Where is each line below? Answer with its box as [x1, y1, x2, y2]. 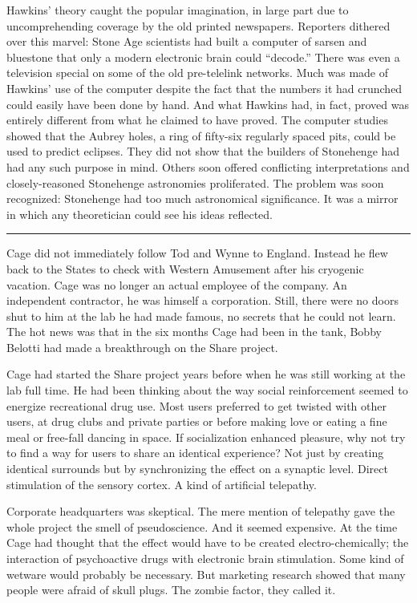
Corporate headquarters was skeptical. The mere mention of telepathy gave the [6, 503, 395, 520]
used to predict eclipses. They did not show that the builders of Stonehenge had [6, 143, 400, 160]
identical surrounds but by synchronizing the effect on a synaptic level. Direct [6, 460, 388, 477]
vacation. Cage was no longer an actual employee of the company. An [6, 276, 347, 293]
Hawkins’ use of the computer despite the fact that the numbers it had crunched [6, 79, 403, 96]
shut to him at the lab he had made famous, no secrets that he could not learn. [6, 307, 396, 324]
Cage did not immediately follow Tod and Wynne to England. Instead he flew [6, 245, 388, 261]
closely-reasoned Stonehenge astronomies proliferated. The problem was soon [6, 174, 384, 191]
